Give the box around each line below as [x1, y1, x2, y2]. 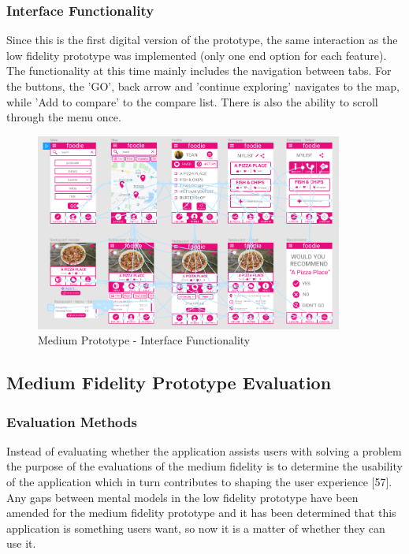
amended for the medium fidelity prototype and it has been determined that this [6, 504, 396, 521]
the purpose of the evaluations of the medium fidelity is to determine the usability [6, 458, 403, 474]
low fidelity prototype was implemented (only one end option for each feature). [6, 46, 387, 63]
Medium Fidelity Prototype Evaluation [6, 370, 332, 395]
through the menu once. [6, 109, 121, 125]
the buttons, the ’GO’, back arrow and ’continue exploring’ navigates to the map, [6, 78, 400, 94]
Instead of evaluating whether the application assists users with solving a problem [6, 442, 402, 459]
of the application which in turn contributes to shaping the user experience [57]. [6, 473, 392, 489]
